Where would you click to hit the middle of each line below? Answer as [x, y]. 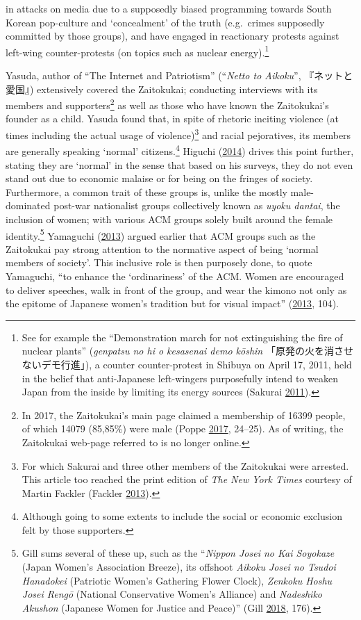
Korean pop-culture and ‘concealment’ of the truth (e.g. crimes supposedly [165, 22]
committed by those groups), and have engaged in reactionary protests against [173, 36]
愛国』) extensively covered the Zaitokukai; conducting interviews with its [162, 89]
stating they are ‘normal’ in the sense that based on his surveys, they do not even [179, 164]
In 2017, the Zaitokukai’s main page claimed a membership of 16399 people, [184, 415]
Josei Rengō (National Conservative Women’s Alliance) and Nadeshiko [172, 594]
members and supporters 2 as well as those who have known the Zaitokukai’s [167, 104]
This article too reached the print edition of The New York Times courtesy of [187, 479]
